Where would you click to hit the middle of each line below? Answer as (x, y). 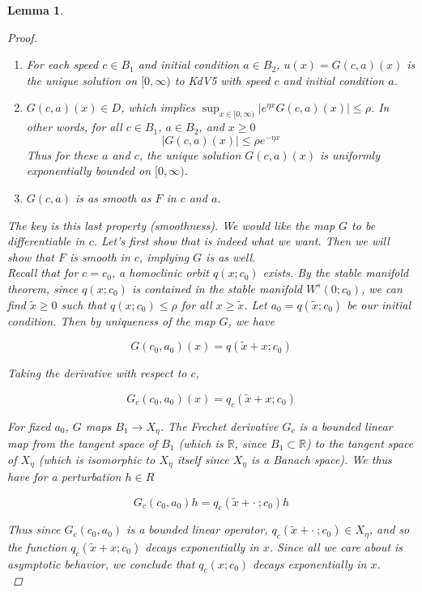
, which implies (158, 107)
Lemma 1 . (36, 10)
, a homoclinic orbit (160, 273)
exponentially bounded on (88, 170)
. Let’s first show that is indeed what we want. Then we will (241, 241)
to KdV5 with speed (222, 80)
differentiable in (46, 241)
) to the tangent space (360, 443)
